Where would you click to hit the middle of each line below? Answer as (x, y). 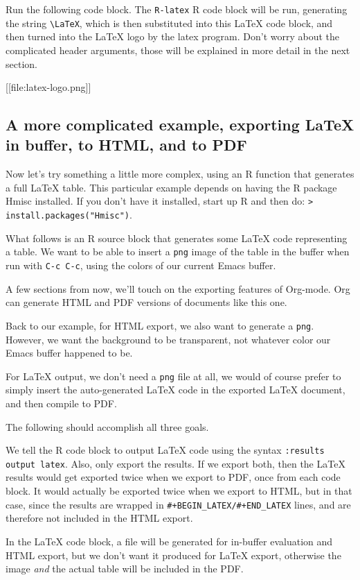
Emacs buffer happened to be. (69, 353)
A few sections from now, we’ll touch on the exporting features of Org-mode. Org (178, 288)
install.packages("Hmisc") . (69, 215)
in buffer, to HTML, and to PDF (126, 145)
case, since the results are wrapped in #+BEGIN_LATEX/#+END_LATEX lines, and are (178, 504)
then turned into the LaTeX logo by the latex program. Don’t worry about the (173, 36)
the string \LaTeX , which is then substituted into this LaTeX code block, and (169, 23)
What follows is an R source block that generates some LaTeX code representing (177, 238)
